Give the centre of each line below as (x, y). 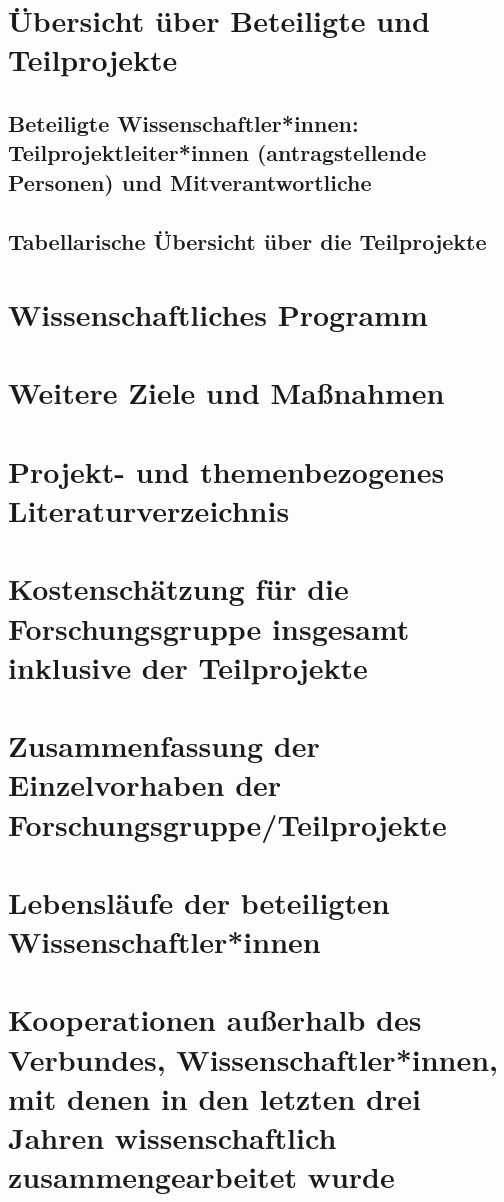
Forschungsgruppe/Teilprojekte (227, 823)
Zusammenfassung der (164, 745)
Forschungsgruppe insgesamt (209, 627)
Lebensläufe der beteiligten (199, 901)
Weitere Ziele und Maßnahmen (226, 392)
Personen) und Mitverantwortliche (190, 181)
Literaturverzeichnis (149, 510)
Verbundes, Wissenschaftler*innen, (253, 1058)
